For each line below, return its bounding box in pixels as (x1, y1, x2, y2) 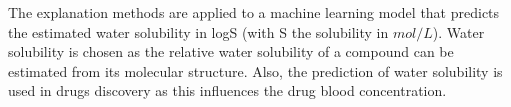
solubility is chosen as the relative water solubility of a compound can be (8, 41, 454, 62)
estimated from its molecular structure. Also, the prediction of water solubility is (8, 60, 503, 81)
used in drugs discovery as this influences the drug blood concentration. (8, 80, 447, 101)
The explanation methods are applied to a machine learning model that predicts (8, 2, 500, 22)
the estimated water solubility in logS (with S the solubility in (8, 21, 389, 42)
